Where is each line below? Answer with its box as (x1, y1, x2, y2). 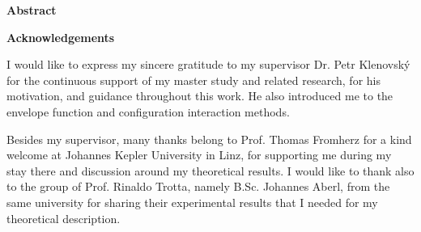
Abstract (6, 2, 57, 18)
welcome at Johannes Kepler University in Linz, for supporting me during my (6, 146, 392, 163)
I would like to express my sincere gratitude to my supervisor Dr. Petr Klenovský (6, 56, 410, 73)
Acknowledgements (6, 28, 115, 45)
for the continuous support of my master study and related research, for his (6, 71, 381, 88)
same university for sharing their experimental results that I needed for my (6, 193, 378, 210)
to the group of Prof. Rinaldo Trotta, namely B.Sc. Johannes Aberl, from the (6, 178, 390, 195)
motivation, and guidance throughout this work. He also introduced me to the (6, 87, 393, 104)
